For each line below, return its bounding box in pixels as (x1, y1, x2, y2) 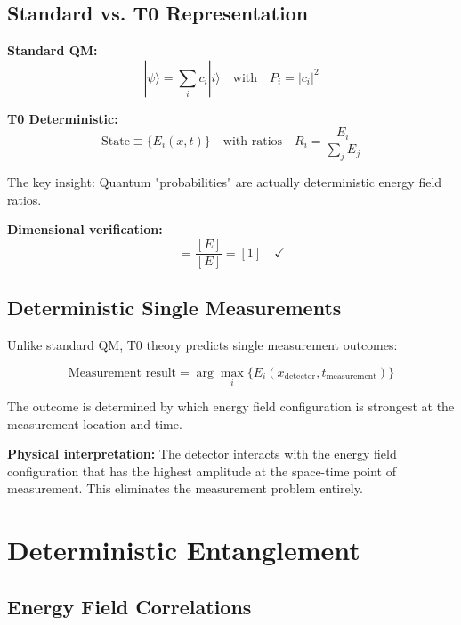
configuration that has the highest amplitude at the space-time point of (7, 461, 397, 480)
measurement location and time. (7, 414, 182, 433)
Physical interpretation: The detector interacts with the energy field (7, 444, 397, 463)
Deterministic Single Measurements (7, 294, 342, 321)
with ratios (222, 134, 283, 148)
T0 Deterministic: (7, 109, 118, 127)
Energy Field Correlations (7, 592, 252, 620)
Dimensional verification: (7, 220, 163, 239)
